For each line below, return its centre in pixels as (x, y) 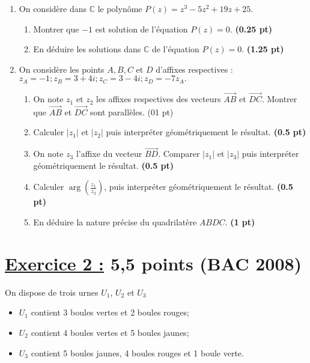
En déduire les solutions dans (87, 49)
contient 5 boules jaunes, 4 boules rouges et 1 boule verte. (137, 352)
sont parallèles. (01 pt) (132, 111)
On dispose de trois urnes (52, 292)
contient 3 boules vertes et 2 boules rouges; (110, 312)
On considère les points (62, 69)
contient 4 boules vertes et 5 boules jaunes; (110, 332)
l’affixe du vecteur (109, 154)
